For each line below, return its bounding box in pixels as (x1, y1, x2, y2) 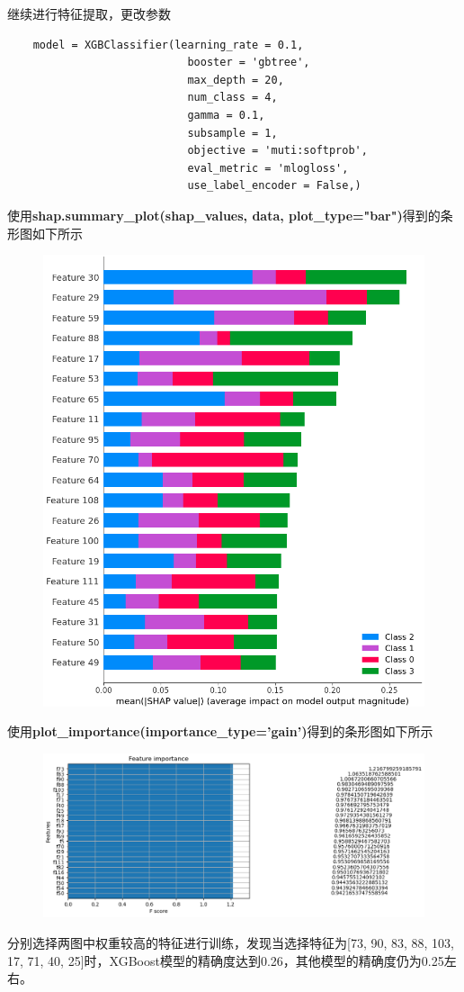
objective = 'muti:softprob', (187, 144, 368, 158)
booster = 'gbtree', (187, 56, 310, 69)
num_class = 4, (187, 91, 278, 104)
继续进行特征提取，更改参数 (7, 5, 171, 23)
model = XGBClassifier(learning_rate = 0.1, (32, 38, 304, 51)
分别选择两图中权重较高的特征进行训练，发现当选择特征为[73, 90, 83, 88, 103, (7, 933, 454, 952)
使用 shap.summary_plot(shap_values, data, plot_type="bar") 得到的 (7, 205, 441, 224)
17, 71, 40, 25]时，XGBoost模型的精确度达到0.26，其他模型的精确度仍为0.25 (7, 951, 444, 969)
